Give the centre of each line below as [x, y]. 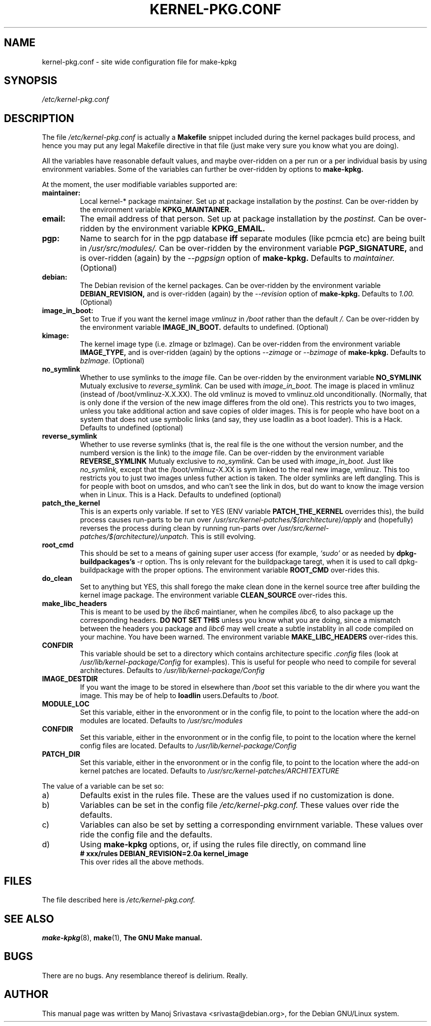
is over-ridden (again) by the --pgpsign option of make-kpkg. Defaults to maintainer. [237, 258]
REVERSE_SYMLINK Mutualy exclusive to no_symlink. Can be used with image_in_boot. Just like [237, 461]
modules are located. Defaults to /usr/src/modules [161, 721]
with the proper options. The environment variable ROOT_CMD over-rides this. [253, 570]
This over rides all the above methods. [142, 862]
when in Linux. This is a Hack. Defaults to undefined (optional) [181, 495]
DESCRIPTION [39, 118]
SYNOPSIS [31, 81]
